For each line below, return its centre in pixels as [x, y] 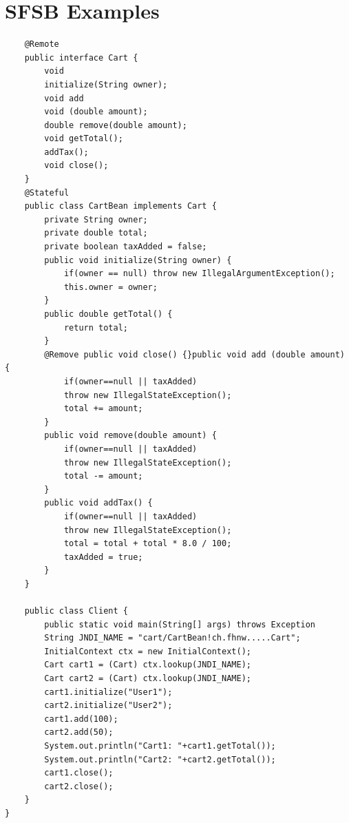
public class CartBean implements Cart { [120, 206]
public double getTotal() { [108, 314]
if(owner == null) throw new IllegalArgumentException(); [199, 274]
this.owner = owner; [110, 287]
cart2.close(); [79, 786]
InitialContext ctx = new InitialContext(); [148, 651]
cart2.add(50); [79, 732]
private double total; [96, 233]
